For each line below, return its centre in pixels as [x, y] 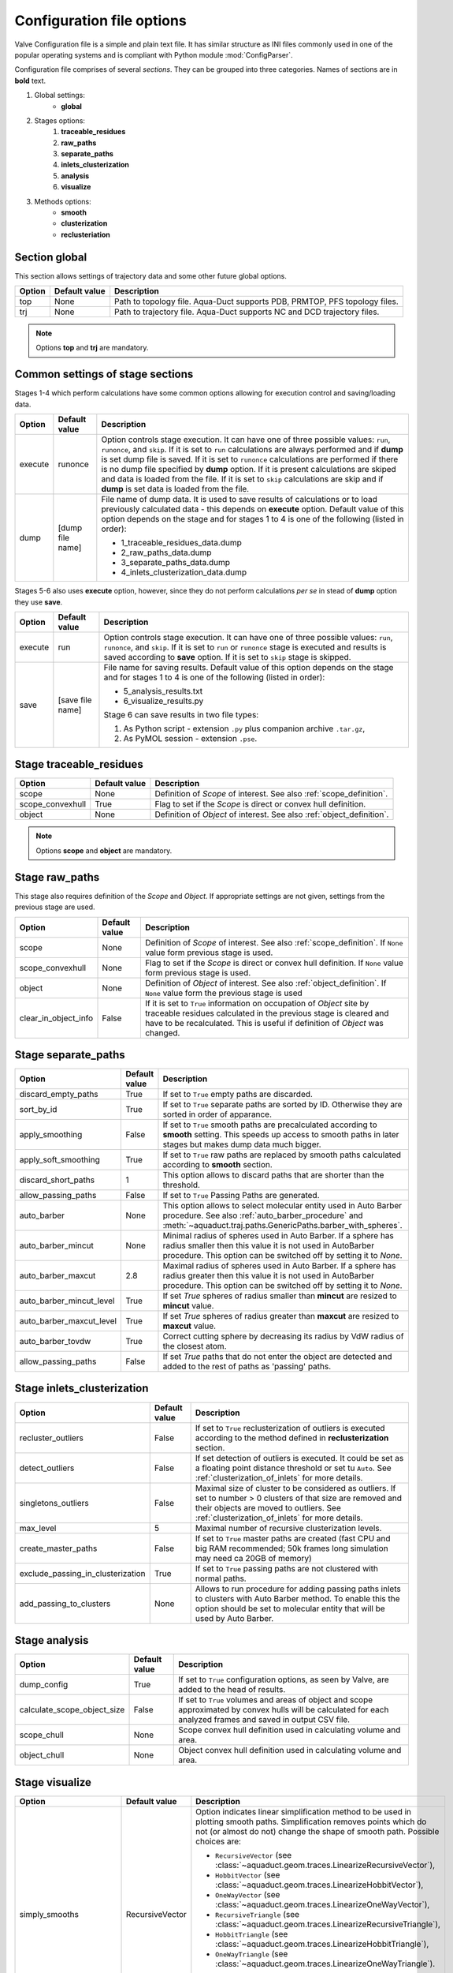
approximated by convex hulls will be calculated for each [284, 1710]
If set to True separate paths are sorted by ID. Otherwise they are [282, 1105]
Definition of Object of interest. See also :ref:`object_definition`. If [265, 983]
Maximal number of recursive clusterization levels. [288, 1528]
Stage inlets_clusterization [82, 1389]
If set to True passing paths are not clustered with [286, 1568]
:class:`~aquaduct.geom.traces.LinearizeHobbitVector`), [319, 1885]
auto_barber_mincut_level [67, 1301]
